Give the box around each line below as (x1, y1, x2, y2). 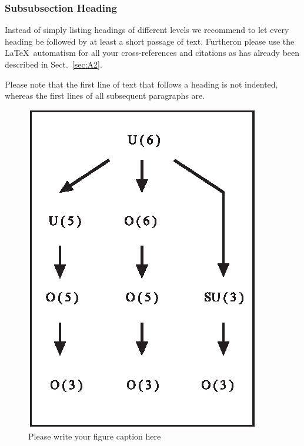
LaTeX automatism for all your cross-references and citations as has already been (5, 46, 300, 59)
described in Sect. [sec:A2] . (5, 58, 102, 70)
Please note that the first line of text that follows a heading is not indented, (5, 78, 278, 90)
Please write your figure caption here (28, 430, 161, 442)
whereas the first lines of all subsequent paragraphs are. (5, 89, 205, 102)
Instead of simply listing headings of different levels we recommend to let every (5, 24, 289, 36)
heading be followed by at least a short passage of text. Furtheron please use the (5, 35, 295, 47)
